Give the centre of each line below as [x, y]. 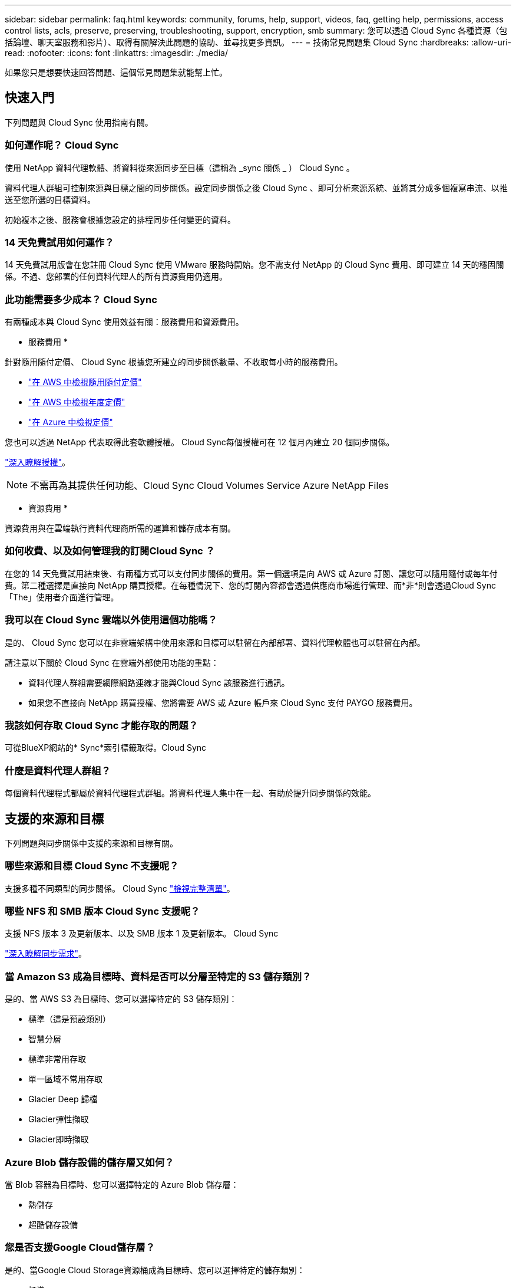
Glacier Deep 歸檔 [63, 1099]
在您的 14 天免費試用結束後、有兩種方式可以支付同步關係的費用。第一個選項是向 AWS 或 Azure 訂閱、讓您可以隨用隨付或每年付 [251, 573]
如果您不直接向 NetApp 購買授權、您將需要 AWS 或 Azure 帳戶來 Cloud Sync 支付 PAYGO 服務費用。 [223, 702]
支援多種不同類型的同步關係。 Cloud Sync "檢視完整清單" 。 [120, 888]
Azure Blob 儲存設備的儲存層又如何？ [90, 1162]
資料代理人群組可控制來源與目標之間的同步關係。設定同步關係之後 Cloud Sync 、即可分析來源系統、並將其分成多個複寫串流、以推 [256, 188]
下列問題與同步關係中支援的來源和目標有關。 [91, 843]
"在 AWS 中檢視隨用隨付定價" [85, 382]
